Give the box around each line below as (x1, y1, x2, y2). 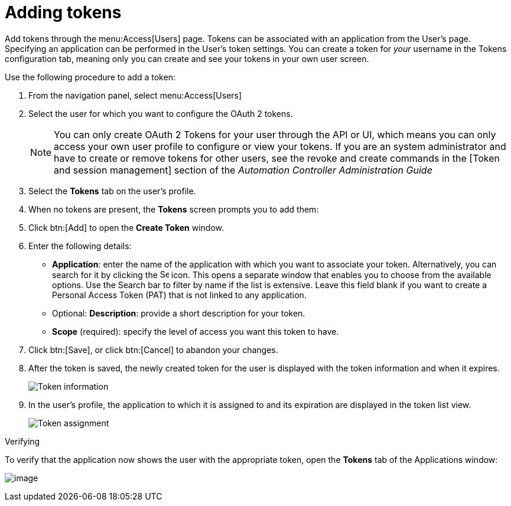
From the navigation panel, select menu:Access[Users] (28, 90, 242, 100)
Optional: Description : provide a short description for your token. (52, 308, 305, 318)
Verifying (5, 436, 40, 446)
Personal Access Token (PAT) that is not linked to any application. (52, 289, 307, 300)
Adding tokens (5, 2, 122, 22)
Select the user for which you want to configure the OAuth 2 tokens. (28, 108, 293, 119)
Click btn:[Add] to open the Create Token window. (28, 222, 224, 233)
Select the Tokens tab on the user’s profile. (28, 185, 196, 196)
